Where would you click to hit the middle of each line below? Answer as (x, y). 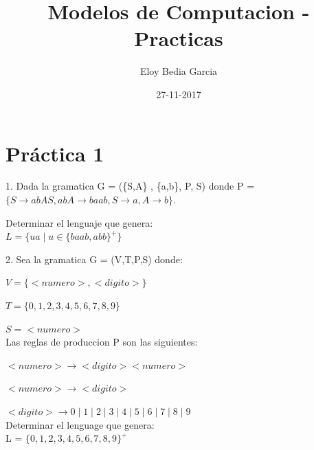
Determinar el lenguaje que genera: (79, 222)
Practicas (179, 38)
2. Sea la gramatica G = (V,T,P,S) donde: (94, 259)
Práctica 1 (55, 153)
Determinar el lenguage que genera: (80, 424)
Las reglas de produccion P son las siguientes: (102, 342)
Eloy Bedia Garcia (179, 71)
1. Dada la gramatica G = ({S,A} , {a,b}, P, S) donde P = (130, 186)
